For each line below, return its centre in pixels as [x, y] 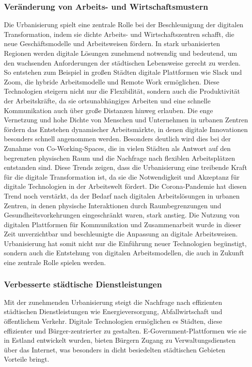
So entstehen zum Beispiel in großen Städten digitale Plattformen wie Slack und [123, 72]
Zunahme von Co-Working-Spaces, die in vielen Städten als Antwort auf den [118, 148]
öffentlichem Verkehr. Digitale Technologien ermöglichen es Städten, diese [113, 321]
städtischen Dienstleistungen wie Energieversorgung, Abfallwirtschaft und [113, 311]
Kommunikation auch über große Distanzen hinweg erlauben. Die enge [109, 110]
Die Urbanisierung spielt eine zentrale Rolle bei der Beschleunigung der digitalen [124, 25]
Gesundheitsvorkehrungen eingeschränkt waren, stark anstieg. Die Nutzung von [122, 215]
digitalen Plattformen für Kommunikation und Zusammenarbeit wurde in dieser [123, 224]
